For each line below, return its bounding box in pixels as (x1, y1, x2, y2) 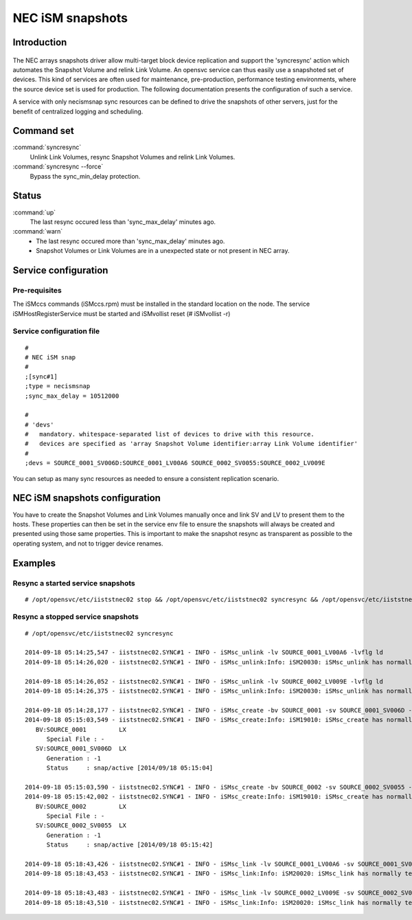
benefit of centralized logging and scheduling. (12, 107, 144, 115)
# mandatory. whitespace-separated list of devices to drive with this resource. (25, 430, 315, 438)
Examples (12, 557, 56, 569)
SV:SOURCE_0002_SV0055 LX (35, 822, 127, 829)
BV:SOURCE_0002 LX (35, 803, 127, 810)
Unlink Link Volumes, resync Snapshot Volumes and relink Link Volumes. (30, 153, 236, 161)
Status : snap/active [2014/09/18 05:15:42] (46, 841, 214, 849)
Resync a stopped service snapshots (12, 612, 139, 622)
